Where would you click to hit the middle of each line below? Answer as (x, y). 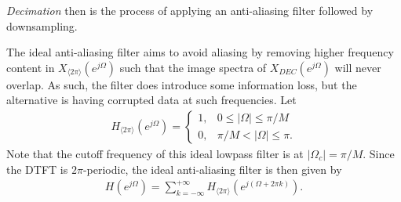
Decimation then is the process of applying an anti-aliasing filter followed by (190, 10)
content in (31, 67)
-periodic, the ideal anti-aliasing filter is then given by (212, 169)
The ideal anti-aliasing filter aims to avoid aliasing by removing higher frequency (200, 52)
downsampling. (42, 25)
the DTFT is (37, 169)
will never (358, 67)
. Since (379, 153)
